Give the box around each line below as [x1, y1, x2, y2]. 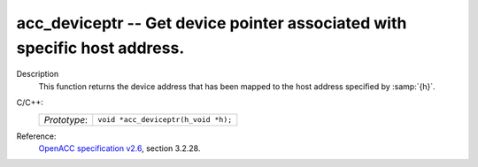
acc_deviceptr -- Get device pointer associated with [16, 13, 407, 33]
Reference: [16, 131, 57, 141]
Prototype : [43, 113, 89, 125]
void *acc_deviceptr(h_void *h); [97, 115, 233, 125]
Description [16, 69, 59, 80]
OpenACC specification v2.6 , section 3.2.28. [38, 142, 201, 154]
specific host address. [16, 38, 185, 57]
